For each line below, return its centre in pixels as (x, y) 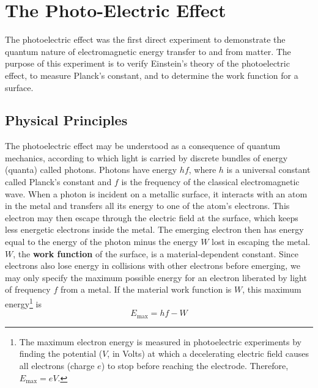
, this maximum (272, 289)
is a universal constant (268, 170)
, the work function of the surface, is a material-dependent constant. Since (156, 253)
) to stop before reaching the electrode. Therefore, (195, 365)
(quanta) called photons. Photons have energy (91, 170)
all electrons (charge (57, 365)
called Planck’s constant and (58, 182)
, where (202, 170)
